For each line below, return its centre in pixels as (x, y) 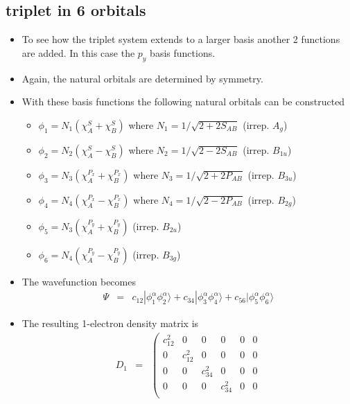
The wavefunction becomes (79, 281)
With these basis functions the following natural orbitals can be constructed (183, 102)
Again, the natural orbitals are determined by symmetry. (142, 78)
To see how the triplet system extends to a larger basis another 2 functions (181, 39)
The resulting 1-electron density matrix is (110, 323)
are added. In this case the (78, 52)
